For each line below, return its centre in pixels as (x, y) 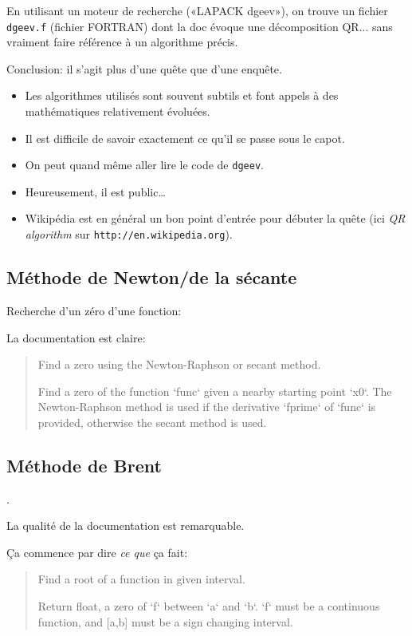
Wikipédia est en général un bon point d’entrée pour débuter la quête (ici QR (215, 218)
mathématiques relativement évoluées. (118, 111)
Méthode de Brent (84, 465)
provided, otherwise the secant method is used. (152, 422)
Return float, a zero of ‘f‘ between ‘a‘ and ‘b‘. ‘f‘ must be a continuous (209, 606)
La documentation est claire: (76, 337)
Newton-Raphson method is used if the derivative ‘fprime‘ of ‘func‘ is (207, 407)
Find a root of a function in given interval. (141, 579)
